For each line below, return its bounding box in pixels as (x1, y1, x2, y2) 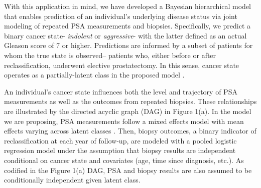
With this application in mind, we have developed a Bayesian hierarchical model (4, 1, 251, 11)
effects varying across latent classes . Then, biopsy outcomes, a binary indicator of (4, 125, 256, 136)
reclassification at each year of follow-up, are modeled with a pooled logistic (4, 135, 237, 145)
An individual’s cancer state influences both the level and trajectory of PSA (4, 86, 237, 96)
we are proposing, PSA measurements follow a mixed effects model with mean (4, 115, 244, 126)
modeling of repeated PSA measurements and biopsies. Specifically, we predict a (4, 20, 251, 31)
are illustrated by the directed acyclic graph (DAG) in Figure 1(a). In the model (4, 105, 251, 116)
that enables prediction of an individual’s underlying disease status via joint (4, 10, 237, 21)
